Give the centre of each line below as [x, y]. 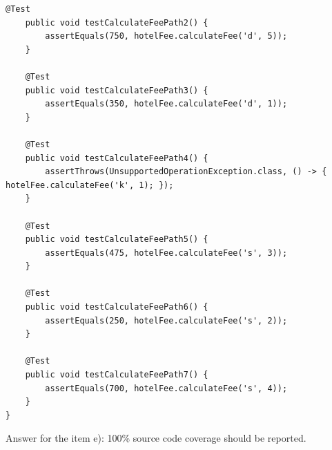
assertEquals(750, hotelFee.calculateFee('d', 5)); [166, 36]
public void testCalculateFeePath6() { [117, 307]
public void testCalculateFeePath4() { [117, 158]
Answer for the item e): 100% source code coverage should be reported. [156, 438]
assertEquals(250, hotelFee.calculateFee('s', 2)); [166, 320]
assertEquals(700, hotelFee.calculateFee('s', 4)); [166, 388]
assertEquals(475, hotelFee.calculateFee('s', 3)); [166, 253]
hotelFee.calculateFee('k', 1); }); [90, 185]
